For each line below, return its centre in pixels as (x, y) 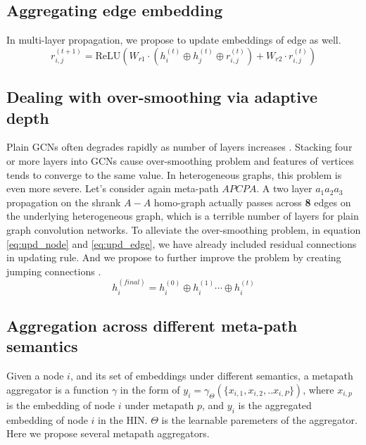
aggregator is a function (58, 389)
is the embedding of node (61, 405)
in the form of (150, 389)
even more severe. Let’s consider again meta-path (113, 188)
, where (318, 389)
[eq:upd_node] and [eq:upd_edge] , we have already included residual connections (182, 243)
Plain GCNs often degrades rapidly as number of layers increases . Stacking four (179, 147)
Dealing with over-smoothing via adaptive (162, 97)
